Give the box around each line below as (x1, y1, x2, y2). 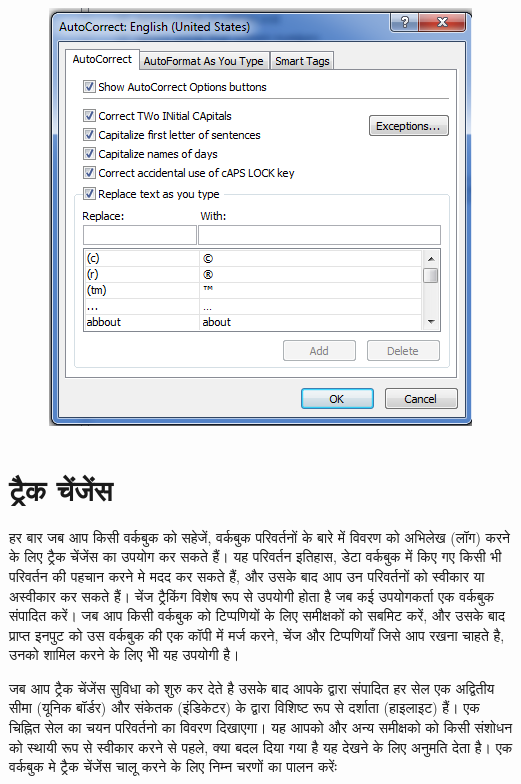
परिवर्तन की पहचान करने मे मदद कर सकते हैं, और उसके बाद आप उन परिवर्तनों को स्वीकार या (9, 565, 485, 586)
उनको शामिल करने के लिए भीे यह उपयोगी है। (9, 644, 240, 665)
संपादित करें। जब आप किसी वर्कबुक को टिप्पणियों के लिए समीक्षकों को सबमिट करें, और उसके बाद (9, 605, 506, 626)
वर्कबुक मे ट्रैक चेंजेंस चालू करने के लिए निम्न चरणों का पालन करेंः (9, 756, 337, 777)
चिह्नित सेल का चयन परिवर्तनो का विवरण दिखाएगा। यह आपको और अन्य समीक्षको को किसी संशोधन (9, 717, 513, 738)
